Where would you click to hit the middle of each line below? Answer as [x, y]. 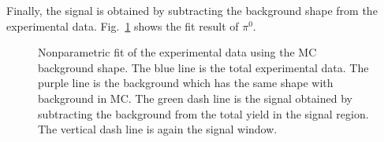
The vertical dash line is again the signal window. [158, 129]
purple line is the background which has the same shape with [186, 83]
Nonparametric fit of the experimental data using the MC [177, 52]
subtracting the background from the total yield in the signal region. [203, 113]
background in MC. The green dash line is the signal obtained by [195, 98]
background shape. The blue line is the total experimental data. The [203, 67]
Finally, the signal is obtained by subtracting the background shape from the [192, 10]
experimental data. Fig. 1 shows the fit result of [123, 25]
